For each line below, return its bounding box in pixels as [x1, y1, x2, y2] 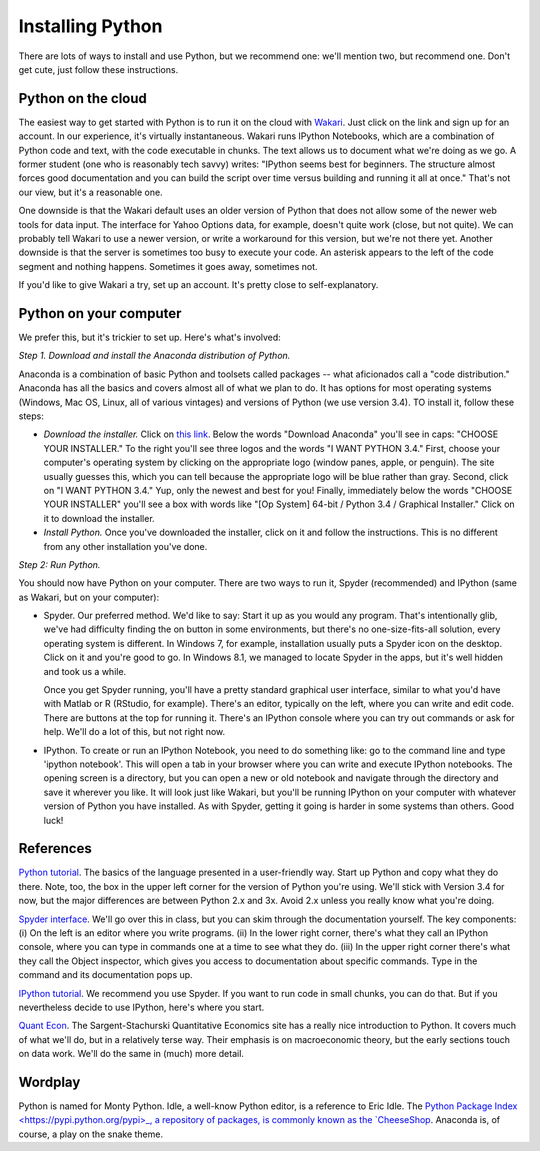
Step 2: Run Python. [18, 558, 101, 570]
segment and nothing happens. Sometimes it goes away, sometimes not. [18, 260, 319, 272]
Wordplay [18, 1073, 81, 1090]
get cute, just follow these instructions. [18, 63, 179, 75]
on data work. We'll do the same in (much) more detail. [18, 1048, 245, 1060]
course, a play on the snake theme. [18, 1128, 164, 1140]
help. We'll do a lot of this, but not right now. [43, 726, 226, 738]
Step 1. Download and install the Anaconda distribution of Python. [18, 350, 291, 362]
